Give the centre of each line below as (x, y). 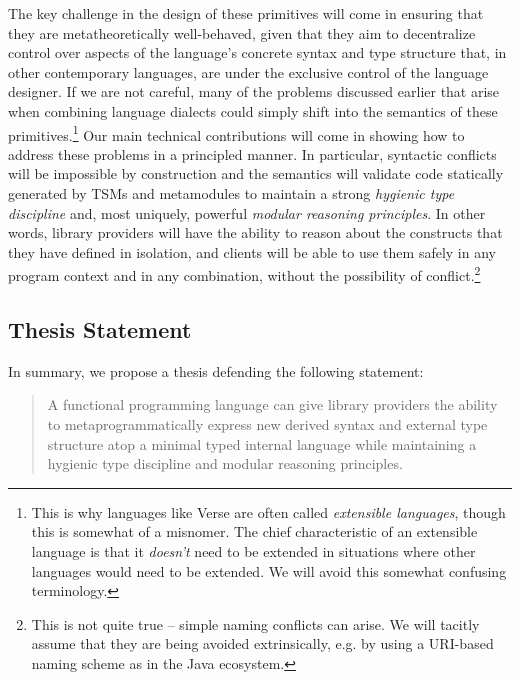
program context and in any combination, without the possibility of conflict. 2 (244, 274)
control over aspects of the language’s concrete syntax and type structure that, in (257, 52)
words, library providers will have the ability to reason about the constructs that (255, 232)
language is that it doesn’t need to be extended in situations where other (253, 550)
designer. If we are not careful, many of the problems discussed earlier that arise (254, 91)
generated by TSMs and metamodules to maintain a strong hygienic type (231, 193)
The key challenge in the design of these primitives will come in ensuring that (246, 13)
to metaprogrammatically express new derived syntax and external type (267, 424)
